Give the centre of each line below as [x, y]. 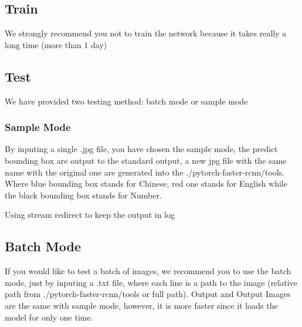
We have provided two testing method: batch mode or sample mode [126, 101]
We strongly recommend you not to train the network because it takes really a [146, 33]
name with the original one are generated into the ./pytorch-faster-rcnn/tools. [145, 172]
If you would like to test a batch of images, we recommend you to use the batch [148, 271]
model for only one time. [49, 317]
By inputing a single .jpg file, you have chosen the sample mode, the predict [141, 149]
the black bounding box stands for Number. [83, 195]
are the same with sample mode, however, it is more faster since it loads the [141, 305]
